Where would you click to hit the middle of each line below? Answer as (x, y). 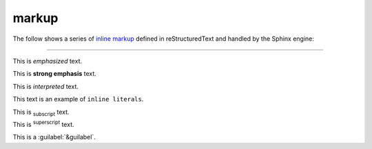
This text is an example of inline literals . (78, 99)
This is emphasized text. (48, 61)
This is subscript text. (41, 112)
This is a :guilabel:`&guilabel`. (54, 137)
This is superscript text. (43, 124)
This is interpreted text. (45, 86)
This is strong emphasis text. (54, 74)
